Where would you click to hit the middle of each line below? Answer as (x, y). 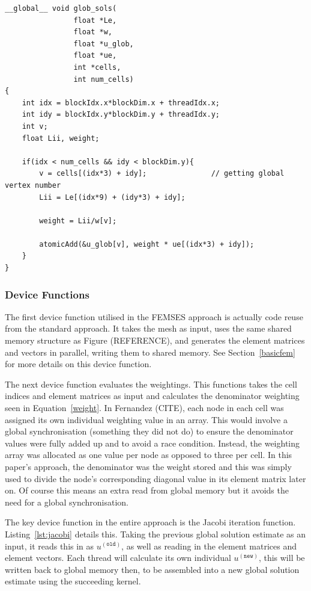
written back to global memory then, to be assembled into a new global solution (152, 569)
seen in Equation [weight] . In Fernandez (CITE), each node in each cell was (144, 408)
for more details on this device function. (78, 364)
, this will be (282, 558)
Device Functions (47, 294)
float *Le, (95, 20)
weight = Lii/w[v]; (78, 221)
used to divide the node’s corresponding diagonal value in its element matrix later (155, 478)
